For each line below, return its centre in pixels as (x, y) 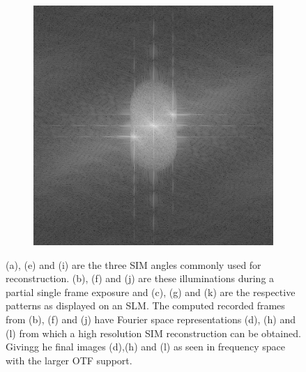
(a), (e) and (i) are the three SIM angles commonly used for (133, 264)
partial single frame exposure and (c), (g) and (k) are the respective (151, 292)
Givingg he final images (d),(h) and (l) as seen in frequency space (146, 347)
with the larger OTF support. (69, 360)
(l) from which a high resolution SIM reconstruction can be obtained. (153, 333)
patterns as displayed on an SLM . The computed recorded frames (145, 305)
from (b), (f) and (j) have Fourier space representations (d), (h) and (151, 319)
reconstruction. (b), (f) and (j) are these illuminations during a (140, 278)
